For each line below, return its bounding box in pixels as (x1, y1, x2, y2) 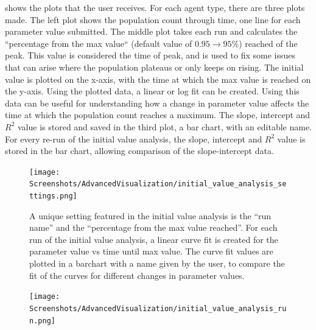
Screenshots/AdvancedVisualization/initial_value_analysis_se (29, 180, 287, 189)
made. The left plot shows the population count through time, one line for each (5, 13, 301, 26)
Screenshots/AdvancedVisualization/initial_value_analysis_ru (29, 304, 287, 313)
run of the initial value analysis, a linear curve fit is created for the (29, 233, 278, 245)
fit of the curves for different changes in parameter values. (29, 269, 245, 281)
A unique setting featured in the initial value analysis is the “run (29, 209, 272, 222)
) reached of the (239, 37, 298, 49)
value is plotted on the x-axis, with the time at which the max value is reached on (5, 72, 311, 85)
